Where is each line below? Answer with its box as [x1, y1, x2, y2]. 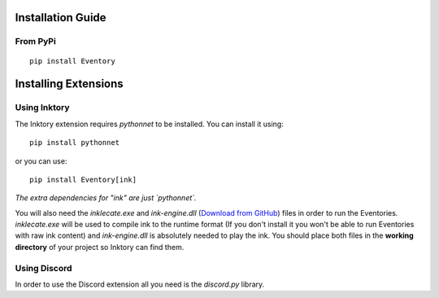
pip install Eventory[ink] [29, 175, 137, 184]
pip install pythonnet [29, 138, 120, 147]
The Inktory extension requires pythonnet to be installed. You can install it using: [15, 119, 284, 129]
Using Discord [15, 262, 72, 274]
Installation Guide [15, 11, 106, 24]
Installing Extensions [15, 77, 124, 91]
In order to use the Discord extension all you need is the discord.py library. [15, 279, 265, 289]
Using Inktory [15, 102, 70, 113]
